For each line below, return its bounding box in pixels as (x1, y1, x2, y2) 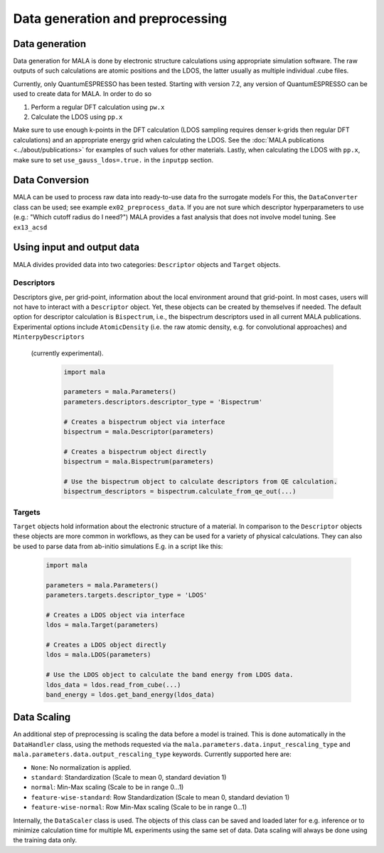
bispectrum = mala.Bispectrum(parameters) (63, 458, 214, 466)
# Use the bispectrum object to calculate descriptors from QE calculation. (63, 477, 338, 486)
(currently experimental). (31, 349, 104, 357)
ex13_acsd (13, 223, 48, 231)
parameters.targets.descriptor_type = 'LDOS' (46, 591, 208, 599)
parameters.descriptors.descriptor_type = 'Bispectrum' (63, 397, 263, 406)
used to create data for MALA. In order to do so (13, 90, 152, 98)
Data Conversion (13, 174, 90, 187)
